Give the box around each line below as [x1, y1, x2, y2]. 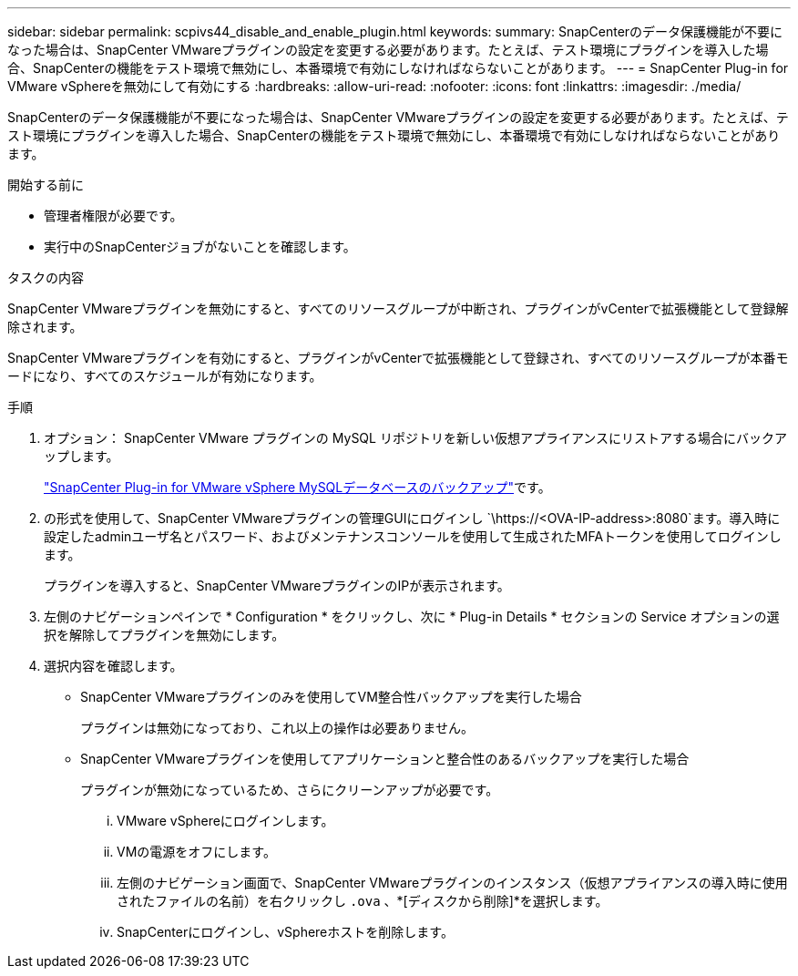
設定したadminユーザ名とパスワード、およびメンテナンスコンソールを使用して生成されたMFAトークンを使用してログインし [44, 529, 782, 544]
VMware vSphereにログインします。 [117, 813, 334, 828]
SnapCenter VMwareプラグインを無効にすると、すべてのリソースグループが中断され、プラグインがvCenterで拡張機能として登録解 [7, 301, 789, 316]
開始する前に [7, 177, 84, 192]
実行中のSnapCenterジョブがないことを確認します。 [44, 239, 356, 254]
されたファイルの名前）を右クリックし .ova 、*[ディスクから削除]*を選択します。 [117, 893, 609, 909]
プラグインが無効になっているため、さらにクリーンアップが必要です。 [80, 782, 499, 797]
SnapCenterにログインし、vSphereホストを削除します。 [117, 924, 454, 940]
